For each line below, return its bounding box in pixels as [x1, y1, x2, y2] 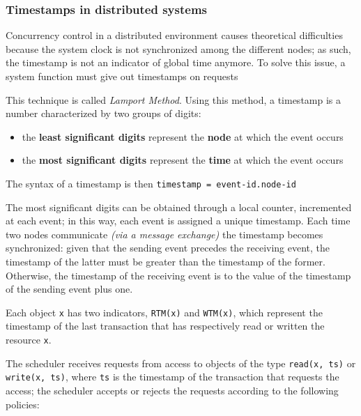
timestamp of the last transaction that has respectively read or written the [6, 318, 325, 333]
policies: [6, 396, 40, 411]
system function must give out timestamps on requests [6, 69, 238, 83]
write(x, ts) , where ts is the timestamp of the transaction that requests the [6, 369, 339, 384]
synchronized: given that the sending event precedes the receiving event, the [6, 240, 330, 255]
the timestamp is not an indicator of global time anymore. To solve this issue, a [6, 55, 346, 70]
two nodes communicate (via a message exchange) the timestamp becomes [6, 226, 323, 241]
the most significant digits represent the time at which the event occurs [22, 153, 344, 167]
